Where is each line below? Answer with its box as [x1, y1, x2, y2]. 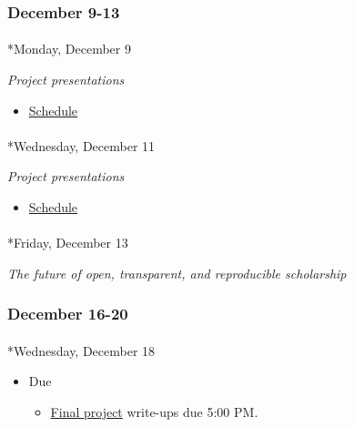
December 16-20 [7, 302, 128, 325]
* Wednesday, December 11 [7, 136, 156, 155]
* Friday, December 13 [7, 233, 128, 252]
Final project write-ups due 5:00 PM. [50, 402, 258, 421]
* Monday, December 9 [7, 39, 131, 58]
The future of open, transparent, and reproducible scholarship [7, 263, 347, 282]
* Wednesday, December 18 [7, 341, 156, 360]
